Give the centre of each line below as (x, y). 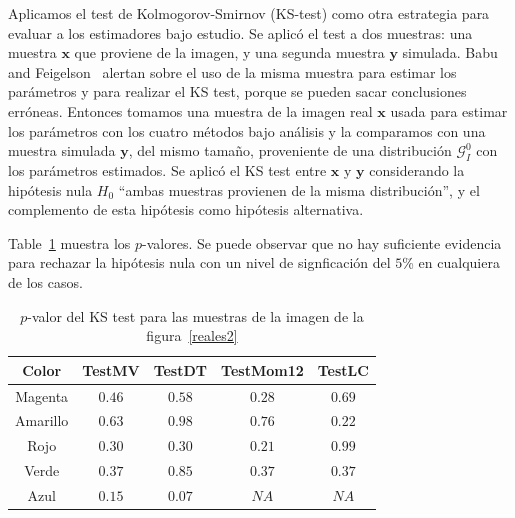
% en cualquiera (451, 262)
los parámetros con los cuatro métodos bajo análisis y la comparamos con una (247, 130)
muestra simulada (62, 150)
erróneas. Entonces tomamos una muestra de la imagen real (190, 110)
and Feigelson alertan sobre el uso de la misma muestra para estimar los (232, 71)
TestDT (180, 369)
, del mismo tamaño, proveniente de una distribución (290, 150)
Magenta (42, 395)
